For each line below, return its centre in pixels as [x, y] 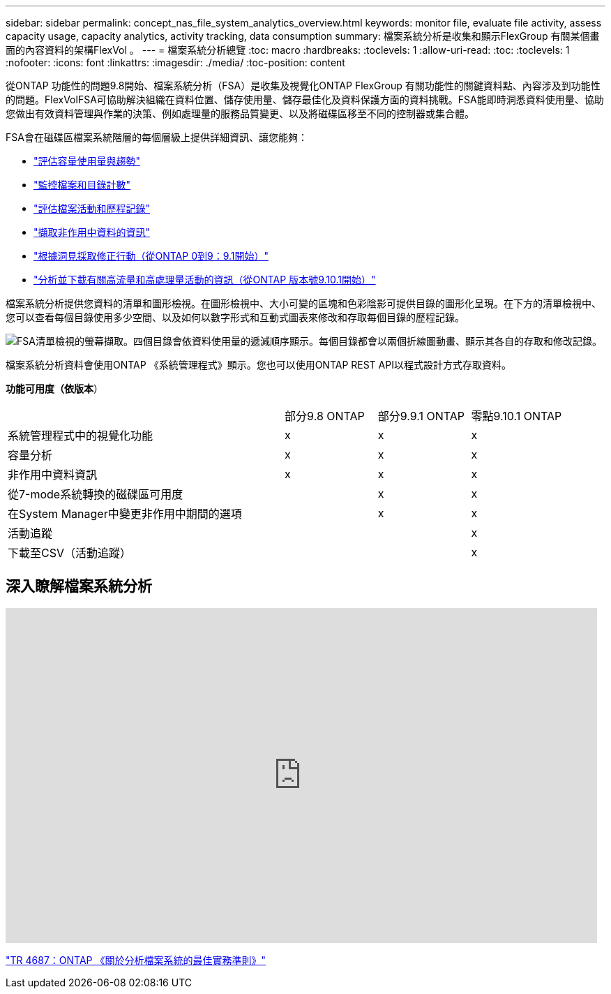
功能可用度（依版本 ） [54, 388]
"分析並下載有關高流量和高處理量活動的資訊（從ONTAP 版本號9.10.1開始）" [205, 280]
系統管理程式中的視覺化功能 [81, 436]
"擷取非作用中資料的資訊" [92, 232]
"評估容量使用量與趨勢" [87, 161]
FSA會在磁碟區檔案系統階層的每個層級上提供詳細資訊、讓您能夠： [157, 137]
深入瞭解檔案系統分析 [79, 586]
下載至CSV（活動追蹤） [69, 553]
